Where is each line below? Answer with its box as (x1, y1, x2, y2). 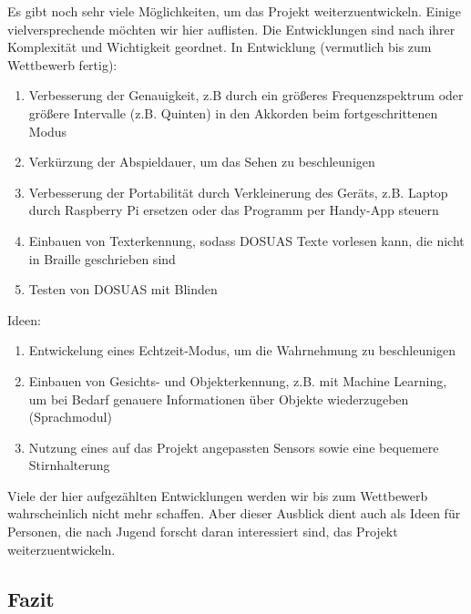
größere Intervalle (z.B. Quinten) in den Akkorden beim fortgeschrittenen (28, 103, 438, 122)
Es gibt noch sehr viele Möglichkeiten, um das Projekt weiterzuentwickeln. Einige (7, 2, 461, 20)
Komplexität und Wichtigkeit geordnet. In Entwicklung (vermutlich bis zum (7, 37, 432, 56)
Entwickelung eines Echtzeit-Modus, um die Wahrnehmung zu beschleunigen (28, 341, 456, 360)
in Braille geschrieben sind (28, 249, 176, 268)
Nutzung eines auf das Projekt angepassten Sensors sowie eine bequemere (28, 437, 439, 456)
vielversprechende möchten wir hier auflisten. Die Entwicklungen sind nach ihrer (7, 19, 456, 38)
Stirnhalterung (28, 455, 110, 475)
